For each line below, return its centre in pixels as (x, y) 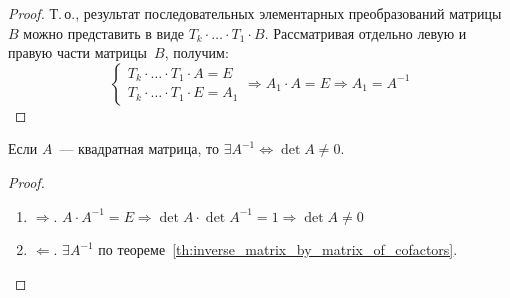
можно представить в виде (103, 32)
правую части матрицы (77, 52)
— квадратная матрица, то (139, 148)
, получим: (196, 52)
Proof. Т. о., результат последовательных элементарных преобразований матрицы (255, 13)
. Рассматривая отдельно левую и (365, 32)
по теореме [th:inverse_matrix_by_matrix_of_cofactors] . (278, 249)
